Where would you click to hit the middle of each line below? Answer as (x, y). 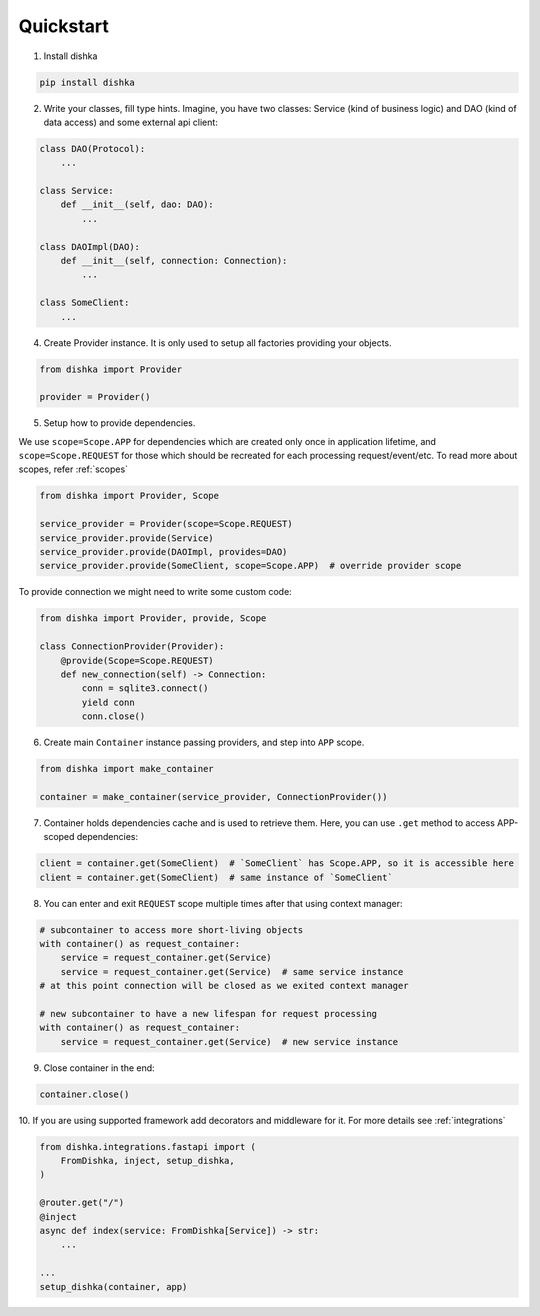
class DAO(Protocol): (92, 148)
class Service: (76, 191)
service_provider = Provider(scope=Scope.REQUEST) (166, 524)
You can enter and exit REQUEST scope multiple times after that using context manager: (223, 903)
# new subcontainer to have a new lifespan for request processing (208, 1013)
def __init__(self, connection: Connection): (174, 261)
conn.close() (113, 716)
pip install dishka (87, 82)
